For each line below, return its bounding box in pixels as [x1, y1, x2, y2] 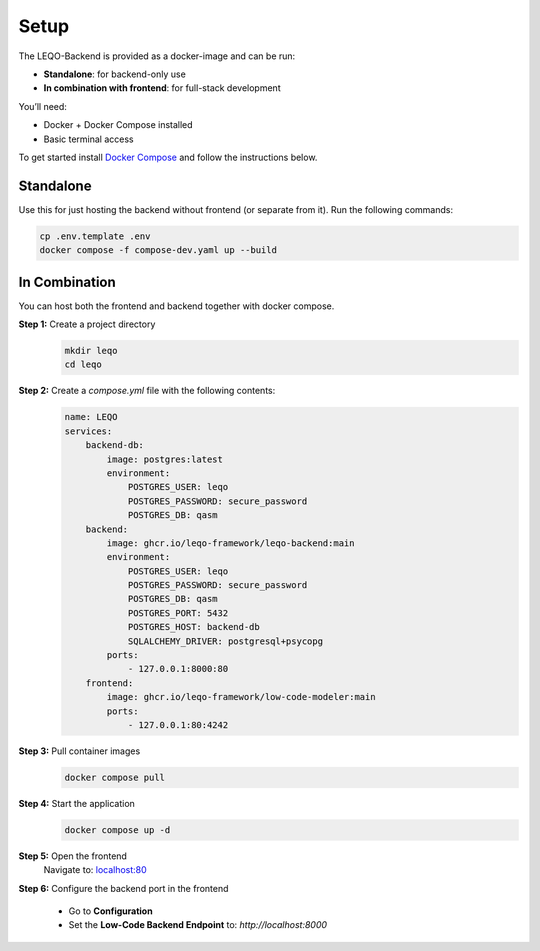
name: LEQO [64, 411, 118, 423]
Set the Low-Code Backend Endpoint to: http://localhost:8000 [68, 919, 328, 931]
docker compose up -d [64, 824, 171, 835]
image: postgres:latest [106, 453, 224, 465]
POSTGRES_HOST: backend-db [127, 621, 260, 633]
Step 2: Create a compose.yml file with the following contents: [18, 385, 276, 397]
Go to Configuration [68, 905, 154, 917]
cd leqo [64, 359, 102, 370]
